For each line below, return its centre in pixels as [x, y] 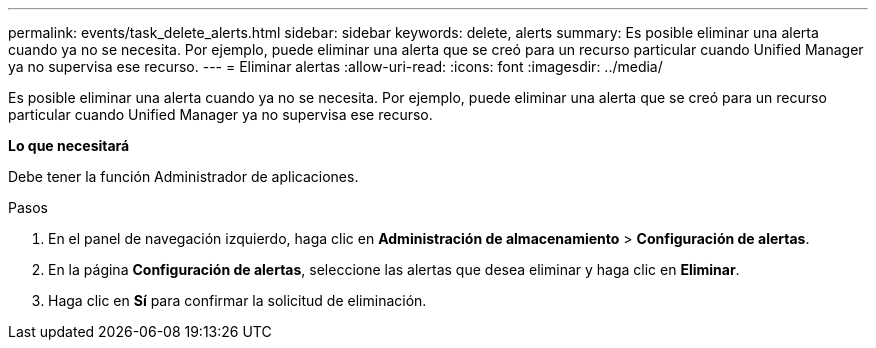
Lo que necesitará [69, 145]
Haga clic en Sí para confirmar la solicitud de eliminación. [237, 300]
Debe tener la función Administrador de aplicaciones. [183, 176]
